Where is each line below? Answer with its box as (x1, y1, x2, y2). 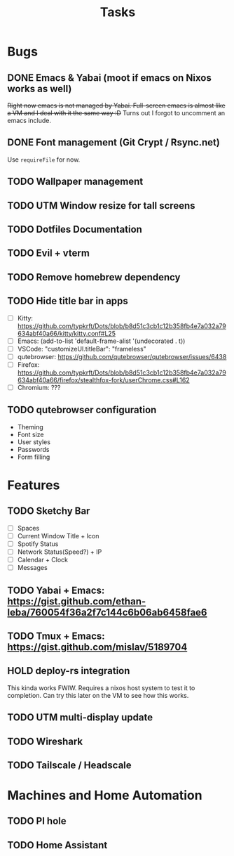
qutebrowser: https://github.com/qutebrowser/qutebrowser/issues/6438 (17, 352, 227, 361)
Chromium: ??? (17, 383, 61, 391)
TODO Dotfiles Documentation (7, 223, 142, 235)
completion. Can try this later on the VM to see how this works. (7, 691, 189, 699)
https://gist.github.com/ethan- (7, 595, 146, 607)
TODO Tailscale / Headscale (7, 759, 132, 771)
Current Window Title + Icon (17, 531, 99, 540)
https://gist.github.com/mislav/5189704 (7, 641, 188, 653)
